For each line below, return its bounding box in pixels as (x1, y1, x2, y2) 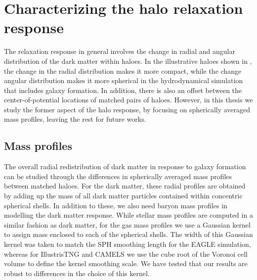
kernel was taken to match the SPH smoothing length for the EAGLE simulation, (4, 239, 251, 249)
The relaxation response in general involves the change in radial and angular (4, 46, 235, 56)
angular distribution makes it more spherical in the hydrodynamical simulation (4, 75, 243, 86)
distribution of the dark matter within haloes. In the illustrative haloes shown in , (4, 55, 252, 66)
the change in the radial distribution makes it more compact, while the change (4, 65, 242, 76)
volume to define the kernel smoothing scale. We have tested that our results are (4, 258, 248, 269)
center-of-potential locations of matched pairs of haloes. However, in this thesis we (4, 94, 253, 105)
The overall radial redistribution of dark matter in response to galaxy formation (4, 161, 246, 172)
